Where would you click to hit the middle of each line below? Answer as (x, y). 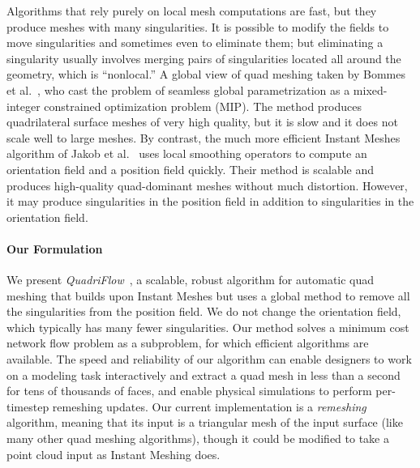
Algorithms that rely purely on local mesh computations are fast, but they (192, 11)
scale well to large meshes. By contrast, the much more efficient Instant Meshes (204, 137)
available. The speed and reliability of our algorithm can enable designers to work (209, 359)
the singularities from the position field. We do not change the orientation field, (204, 311)
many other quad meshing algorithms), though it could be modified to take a (198, 438)
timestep (28, 406)
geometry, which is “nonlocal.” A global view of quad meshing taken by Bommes (206, 74)
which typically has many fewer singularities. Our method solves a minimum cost (208, 327)
